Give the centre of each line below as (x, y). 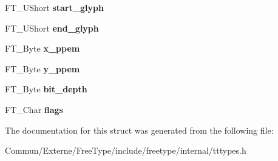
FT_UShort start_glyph (54, 7)
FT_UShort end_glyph (52, 28)
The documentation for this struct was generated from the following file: (139, 130)
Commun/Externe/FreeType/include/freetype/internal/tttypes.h (126, 150)
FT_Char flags (34, 109)
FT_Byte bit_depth (46, 89)
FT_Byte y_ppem (42, 68)
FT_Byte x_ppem (42, 48)
